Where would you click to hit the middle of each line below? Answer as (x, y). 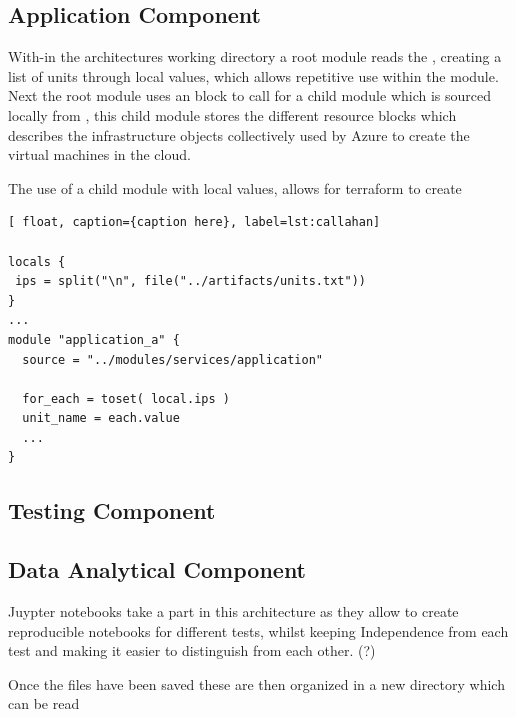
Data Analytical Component (157, 569)
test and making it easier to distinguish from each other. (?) (192, 650)
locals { (37, 261)
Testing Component (112, 510)
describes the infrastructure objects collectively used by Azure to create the (239, 134)
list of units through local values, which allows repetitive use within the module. (253, 75)
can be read (44, 703)
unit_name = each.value (101, 418)
